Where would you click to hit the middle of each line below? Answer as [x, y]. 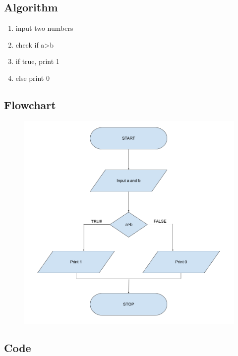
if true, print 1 [37, 61]
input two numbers [44, 28]
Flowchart [30, 104]
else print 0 [32, 78]
